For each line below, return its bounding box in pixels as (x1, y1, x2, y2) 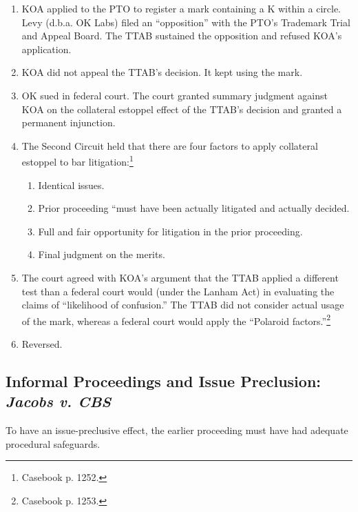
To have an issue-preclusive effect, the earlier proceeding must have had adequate (6, 423, 348, 437)
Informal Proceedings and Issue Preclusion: (6, 370, 322, 391)
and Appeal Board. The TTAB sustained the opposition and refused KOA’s (21, 28, 342, 43)
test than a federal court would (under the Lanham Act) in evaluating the (21, 284, 335, 298)
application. (21, 41, 72, 56)
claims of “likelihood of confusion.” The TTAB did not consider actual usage (21, 297, 344, 312)
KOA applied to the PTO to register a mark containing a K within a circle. (21, 1, 341, 15)
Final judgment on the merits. (38, 247, 165, 262)
